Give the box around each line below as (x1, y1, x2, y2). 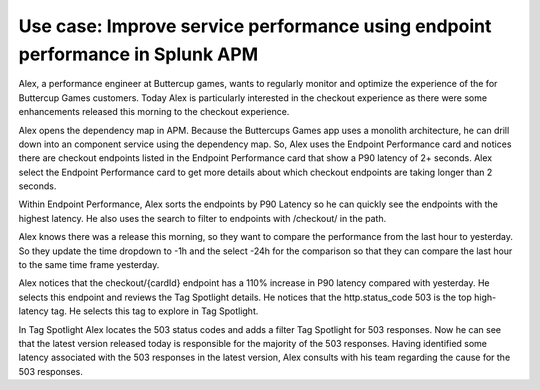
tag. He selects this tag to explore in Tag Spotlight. (50, 305, 259, 317)
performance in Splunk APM (18, 43, 259, 65)
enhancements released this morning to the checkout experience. (18, 106, 290, 118)
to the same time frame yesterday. (18, 259, 160, 271)
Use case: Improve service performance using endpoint (18, 15, 492, 37)
